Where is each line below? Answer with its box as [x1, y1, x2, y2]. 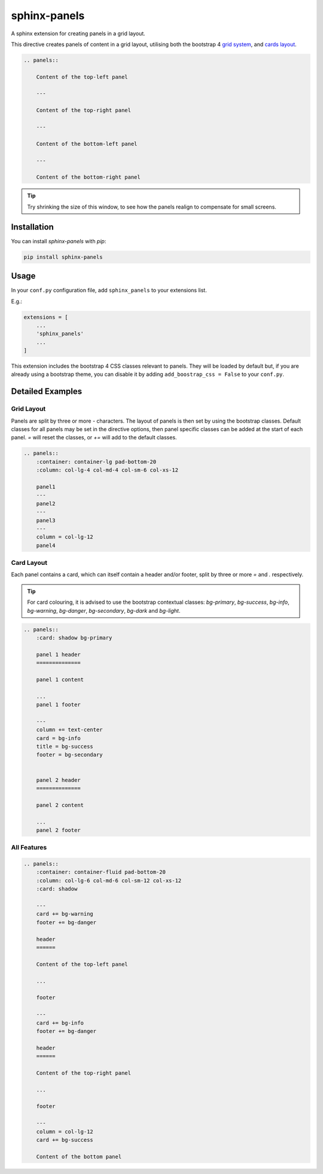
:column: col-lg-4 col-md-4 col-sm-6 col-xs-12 [36, 467, 179, 473]
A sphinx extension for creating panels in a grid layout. [11, 30, 146, 37]
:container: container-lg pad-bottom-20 [36, 458, 157, 465]
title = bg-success [36, 743, 94, 750]
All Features [11, 843, 47, 852]
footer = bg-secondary [36, 751, 103, 759]
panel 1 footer [36, 701, 81, 708]
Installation [11, 222, 54, 232]
